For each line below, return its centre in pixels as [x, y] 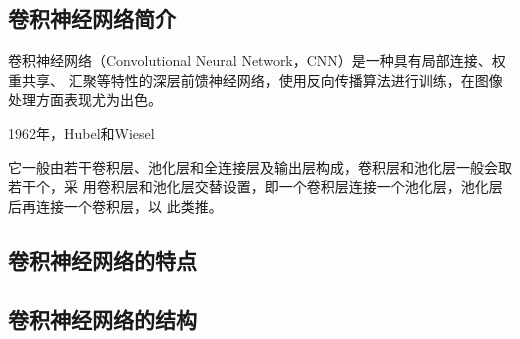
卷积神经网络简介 [92, 18]
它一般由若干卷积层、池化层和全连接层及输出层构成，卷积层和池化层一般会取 [260, 166]
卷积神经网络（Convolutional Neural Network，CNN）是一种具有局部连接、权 [257, 60]
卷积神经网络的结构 [102, 318]
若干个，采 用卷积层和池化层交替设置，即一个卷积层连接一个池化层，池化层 [255, 186]
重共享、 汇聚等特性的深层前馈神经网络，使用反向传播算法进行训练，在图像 [255, 79]
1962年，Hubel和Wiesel [81, 132]
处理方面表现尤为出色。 [85, 99]
